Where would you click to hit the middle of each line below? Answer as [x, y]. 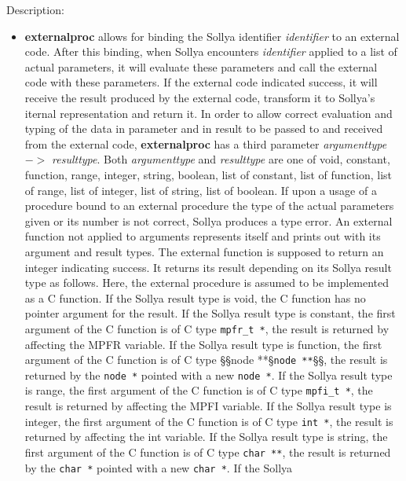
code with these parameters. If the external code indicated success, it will [201, 82]
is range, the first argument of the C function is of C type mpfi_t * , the [199, 390]
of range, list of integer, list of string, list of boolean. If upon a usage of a [201, 190]
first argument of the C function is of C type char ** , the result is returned [208, 452]
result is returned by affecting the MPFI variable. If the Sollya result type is [208, 406]
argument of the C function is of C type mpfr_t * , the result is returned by [207, 328]
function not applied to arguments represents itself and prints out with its [203, 236]
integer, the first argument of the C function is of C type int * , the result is [209, 421]
